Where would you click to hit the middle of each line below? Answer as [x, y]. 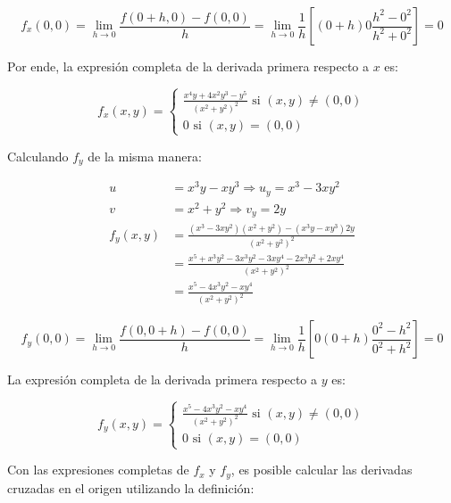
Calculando [38, 156]
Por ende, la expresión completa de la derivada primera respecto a [188, 66]
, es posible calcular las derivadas [322, 470]
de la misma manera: [145, 156]
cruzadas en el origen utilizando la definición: [131, 487]
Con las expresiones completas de [98, 470]
